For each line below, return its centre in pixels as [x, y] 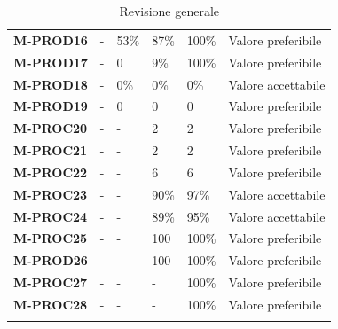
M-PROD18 [51, 84]
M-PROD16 [51, 39]
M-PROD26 [51, 260]
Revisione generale [169, 11]
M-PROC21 [51, 150]
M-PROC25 [51, 238]
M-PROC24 [51, 216]
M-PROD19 [51, 106]
